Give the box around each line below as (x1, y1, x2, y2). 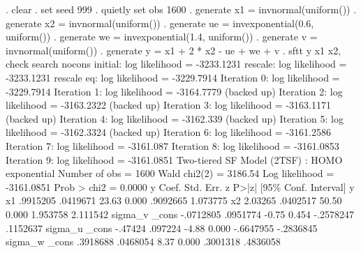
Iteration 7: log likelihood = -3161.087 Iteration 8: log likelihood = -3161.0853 (6, 138, 339, 153)
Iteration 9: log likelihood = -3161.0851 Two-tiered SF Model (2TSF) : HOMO (6, 152, 343, 167)
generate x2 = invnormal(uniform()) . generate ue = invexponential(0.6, (6, 15, 314, 30)
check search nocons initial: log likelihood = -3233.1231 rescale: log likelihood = (6, 56, 347, 71)
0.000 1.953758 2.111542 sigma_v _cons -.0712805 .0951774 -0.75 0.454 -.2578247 (6, 206, 355, 221)
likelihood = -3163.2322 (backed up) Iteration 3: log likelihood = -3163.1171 (6, 98, 331, 112)
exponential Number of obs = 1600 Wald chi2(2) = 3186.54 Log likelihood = (6, 166, 334, 181)
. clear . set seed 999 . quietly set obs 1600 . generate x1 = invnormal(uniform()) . (6, 2, 357, 16)
